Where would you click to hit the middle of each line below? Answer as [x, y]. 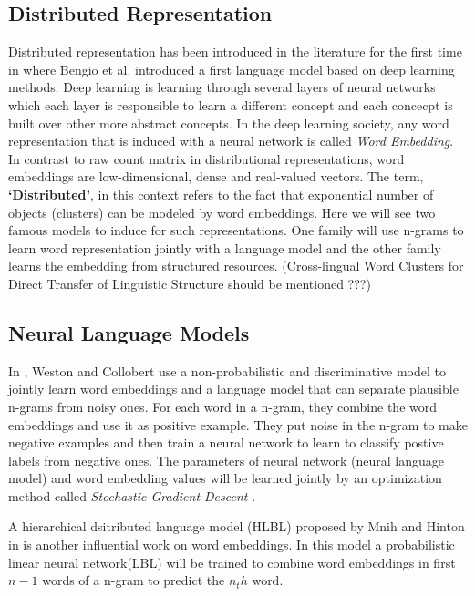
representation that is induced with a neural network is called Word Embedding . [231, 141]
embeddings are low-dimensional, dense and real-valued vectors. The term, [216, 176]
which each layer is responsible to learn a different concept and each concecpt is [231, 104]
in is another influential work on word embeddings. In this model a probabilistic [232, 545]
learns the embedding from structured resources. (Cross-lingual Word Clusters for [236, 266]
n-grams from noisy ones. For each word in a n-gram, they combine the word [223, 406]
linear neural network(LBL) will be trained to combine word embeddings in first [232, 562]
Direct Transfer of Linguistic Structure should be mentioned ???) [190, 283]
